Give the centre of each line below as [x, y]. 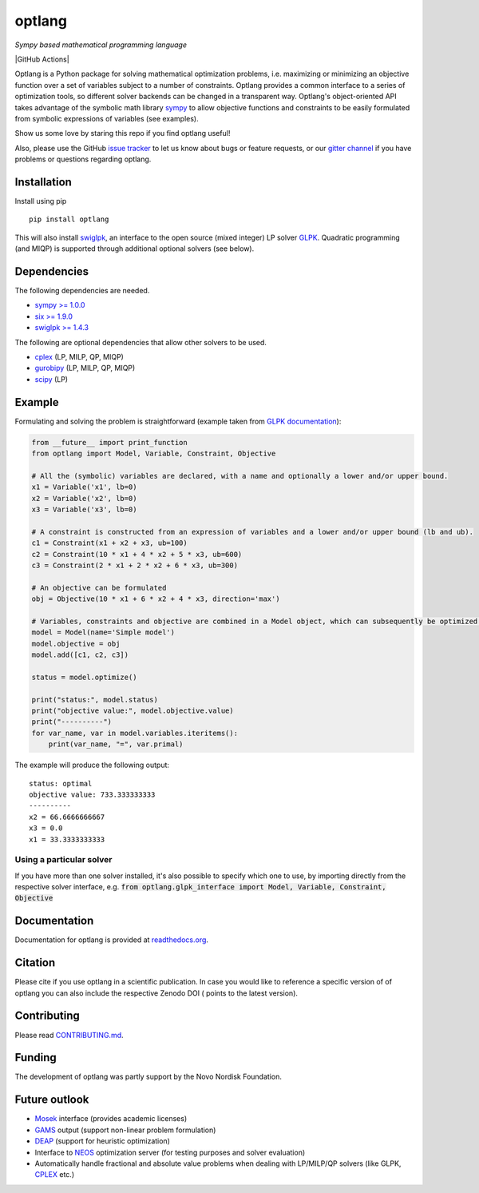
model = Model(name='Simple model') [103, 632]
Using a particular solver [63, 860]
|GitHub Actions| [42, 59]
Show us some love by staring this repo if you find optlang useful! [123, 133]
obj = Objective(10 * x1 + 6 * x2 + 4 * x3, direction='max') [156, 599]
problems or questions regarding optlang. [83, 159]
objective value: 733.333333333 [92, 794]
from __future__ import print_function [109, 442]
